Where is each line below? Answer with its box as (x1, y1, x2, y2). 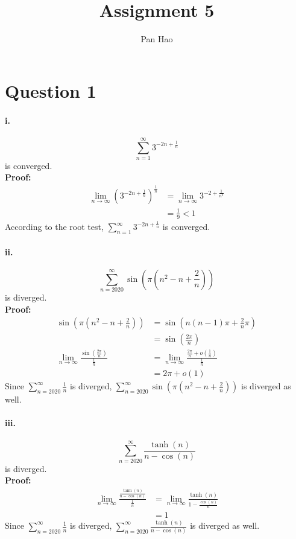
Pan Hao (140, 33, 173, 45)
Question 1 (5, 78, 96, 103)
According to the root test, (5, 220, 104, 233)
